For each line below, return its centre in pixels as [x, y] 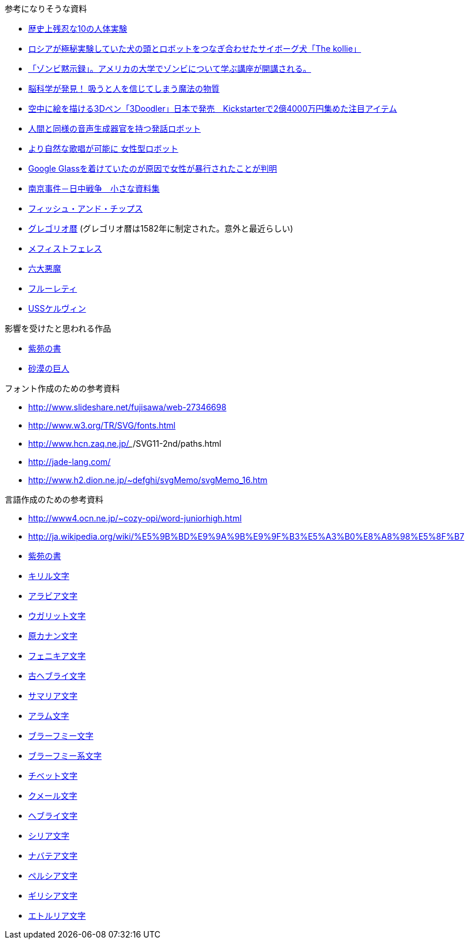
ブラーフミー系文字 [65, 756]
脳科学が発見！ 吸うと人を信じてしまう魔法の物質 [124, 88]
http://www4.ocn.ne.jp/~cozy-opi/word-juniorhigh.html [135, 518]
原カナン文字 [53, 636]
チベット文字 [53, 776]
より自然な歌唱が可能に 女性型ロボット [103, 148]
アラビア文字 [53, 596]
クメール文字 [53, 796]
